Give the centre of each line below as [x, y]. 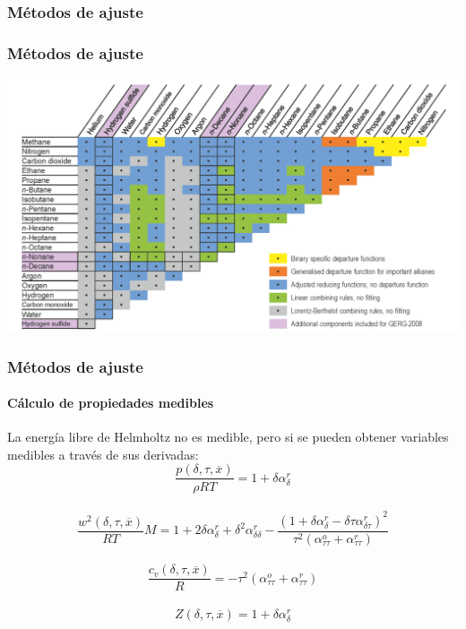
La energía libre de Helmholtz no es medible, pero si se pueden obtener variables [228, 437]
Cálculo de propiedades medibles [111, 403]
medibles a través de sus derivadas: [103, 454]
